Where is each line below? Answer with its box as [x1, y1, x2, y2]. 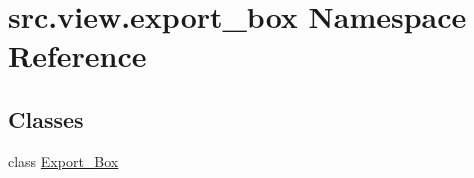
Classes [8, 103, 84, 134]
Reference [8, 35, 147, 76]
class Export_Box [8, 150, 119, 171]
